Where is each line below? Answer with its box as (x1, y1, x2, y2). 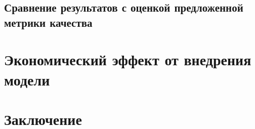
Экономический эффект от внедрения (4, 49, 251, 70)
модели (4, 69, 50, 90)
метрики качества (4, 14, 93, 30)
